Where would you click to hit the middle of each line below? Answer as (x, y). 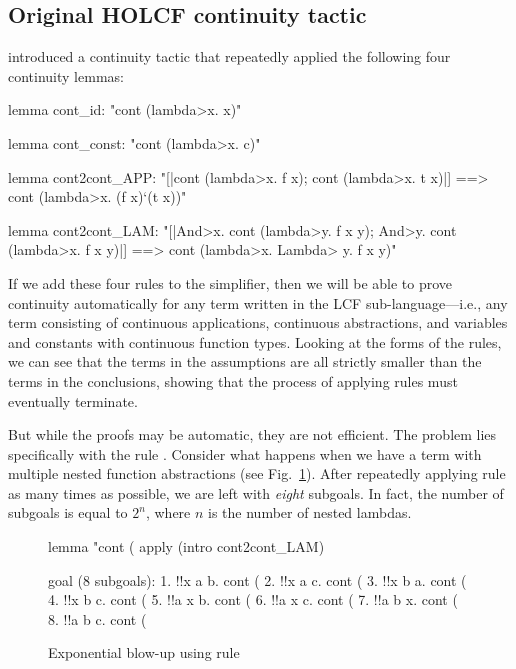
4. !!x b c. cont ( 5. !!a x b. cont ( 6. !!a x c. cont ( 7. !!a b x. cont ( (253, 599)
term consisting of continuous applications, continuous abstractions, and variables (258, 322)
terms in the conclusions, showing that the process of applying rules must (233, 380)
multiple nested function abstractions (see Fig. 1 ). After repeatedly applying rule (257, 473)
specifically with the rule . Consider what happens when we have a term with (245, 453)
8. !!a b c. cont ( (97, 618)
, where (168, 512)
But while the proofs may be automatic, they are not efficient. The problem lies (252, 434)
